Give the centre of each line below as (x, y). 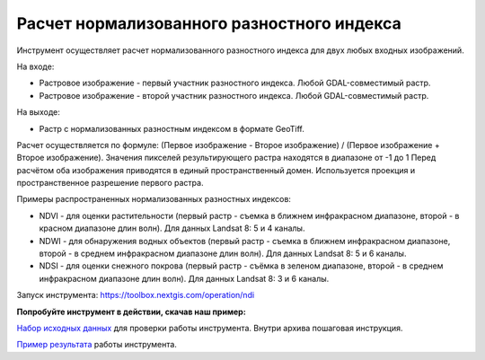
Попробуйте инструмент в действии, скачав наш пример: (131, 312)
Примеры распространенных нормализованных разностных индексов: (154, 199)
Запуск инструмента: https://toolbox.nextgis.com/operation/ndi (136, 295)
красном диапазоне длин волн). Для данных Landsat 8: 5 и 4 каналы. (172, 228)
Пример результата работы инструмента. (97, 345)
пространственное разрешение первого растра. (110, 183)
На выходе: (38, 112)
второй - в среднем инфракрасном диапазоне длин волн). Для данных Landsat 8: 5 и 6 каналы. (223, 254)
